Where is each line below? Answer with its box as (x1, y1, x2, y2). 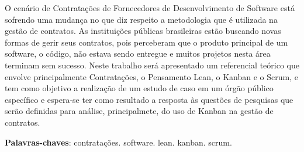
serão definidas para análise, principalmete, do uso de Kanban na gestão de (5, 105, 274, 117)
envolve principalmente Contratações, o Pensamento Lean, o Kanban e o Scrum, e (5, 70, 298, 82)
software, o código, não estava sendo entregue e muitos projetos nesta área (5, 47, 271, 60)
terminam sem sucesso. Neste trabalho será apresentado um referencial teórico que (5, 58, 299, 71)
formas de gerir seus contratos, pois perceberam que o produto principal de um (5, 36, 288, 48)
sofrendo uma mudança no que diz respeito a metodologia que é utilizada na (5, 13, 278, 25)
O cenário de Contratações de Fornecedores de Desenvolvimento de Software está (5, 2, 295, 13)
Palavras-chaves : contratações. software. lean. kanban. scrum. (5, 136, 232, 148)
